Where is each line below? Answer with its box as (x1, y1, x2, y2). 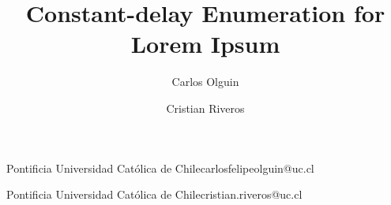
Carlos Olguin (171, 73, 239, 90)
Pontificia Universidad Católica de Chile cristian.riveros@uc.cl (6, 186, 303, 203)
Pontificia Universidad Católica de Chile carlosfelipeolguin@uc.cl (6, 159, 314, 176)
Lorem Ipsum (130, 28, 280, 60)
